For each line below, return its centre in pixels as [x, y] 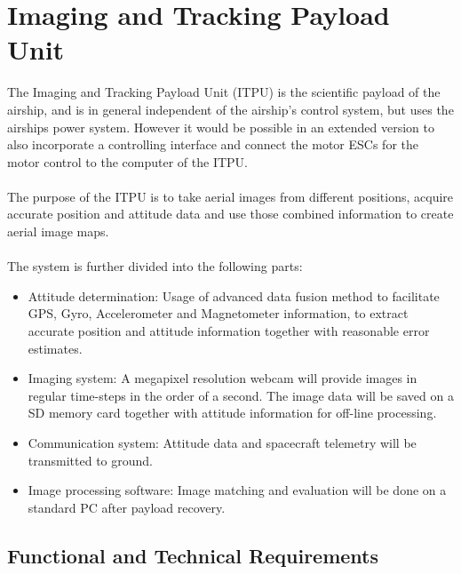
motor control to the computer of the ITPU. [127, 161]
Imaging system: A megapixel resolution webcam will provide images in [223, 378]
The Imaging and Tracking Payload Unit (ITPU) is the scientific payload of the [224, 92]
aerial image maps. [58, 231]
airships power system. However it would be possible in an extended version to [221, 127]
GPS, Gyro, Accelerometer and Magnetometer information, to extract [218, 313]
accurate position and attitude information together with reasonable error [229, 331]
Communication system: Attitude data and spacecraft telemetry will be [222, 442]
